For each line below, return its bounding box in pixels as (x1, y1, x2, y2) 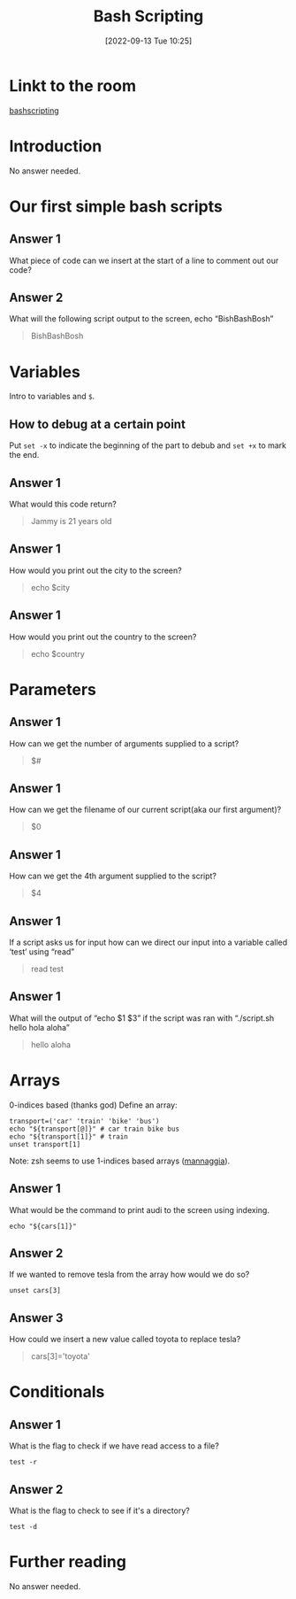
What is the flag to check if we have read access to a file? (9, 1441, 219, 1451)
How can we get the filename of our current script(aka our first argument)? (9, 804, 282, 815)
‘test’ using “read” (9, 946, 75, 957)
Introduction (9, 135, 102, 156)
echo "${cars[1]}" (9, 1222, 77, 1231)
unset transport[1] (9, 1139, 81, 1148)
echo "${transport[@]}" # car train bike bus (9, 1124, 179, 1133)
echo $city (30, 582, 71, 592)
